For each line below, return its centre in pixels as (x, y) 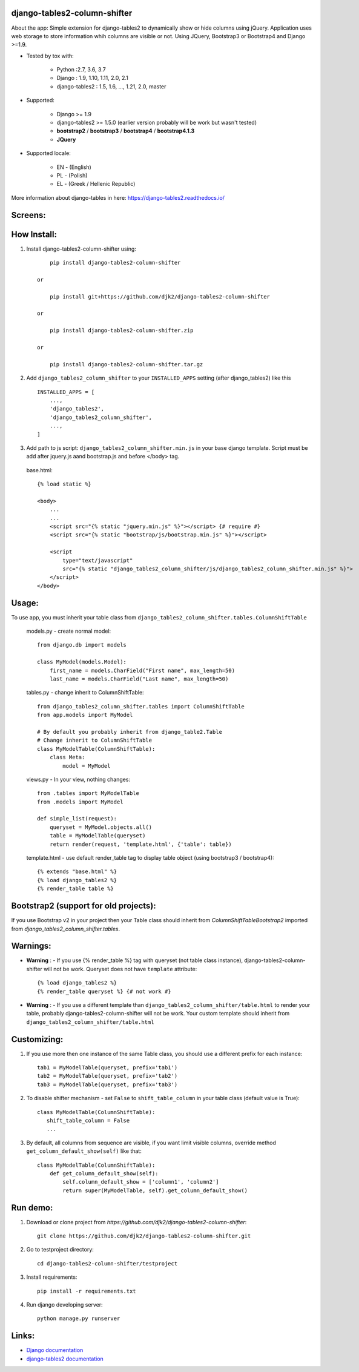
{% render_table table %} (76, 889)
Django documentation (55, 1350)
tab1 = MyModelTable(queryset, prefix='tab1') (107, 1068)
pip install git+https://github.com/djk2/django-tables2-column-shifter (160, 296)
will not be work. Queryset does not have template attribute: (120, 969)
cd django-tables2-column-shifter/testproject (107, 1263)
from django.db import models (82, 645)
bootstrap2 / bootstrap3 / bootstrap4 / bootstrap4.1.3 (126, 131)
